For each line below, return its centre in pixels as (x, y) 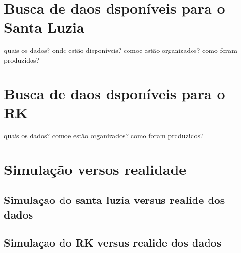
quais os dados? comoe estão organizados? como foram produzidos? (104, 135)
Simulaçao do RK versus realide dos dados (113, 243)
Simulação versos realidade (95, 169)
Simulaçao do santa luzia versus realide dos (114, 200)
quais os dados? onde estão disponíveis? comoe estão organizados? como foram (120, 50)
